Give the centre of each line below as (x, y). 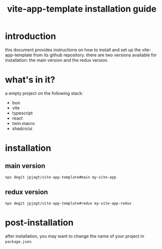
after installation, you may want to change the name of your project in (75, 236)
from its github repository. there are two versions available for (95, 55)
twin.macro (23, 123)
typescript (22, 113)
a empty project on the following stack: (44, 93)
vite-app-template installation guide (82, 9)
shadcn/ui (22, 128)
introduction (31, 36)
